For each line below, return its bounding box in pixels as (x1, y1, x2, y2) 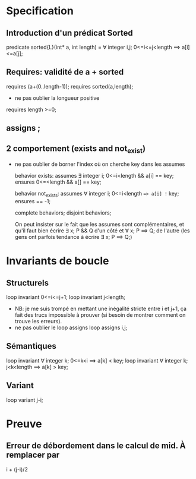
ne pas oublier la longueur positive (14, 94, 100, 102)
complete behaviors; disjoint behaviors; (14, 209, 112, 216)
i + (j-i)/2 (6, 465, 28, 473)
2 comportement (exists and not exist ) (6, 143, 146, 155)
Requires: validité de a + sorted (6, 67, 124, 77)
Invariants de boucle (6, 254, 109, 268)
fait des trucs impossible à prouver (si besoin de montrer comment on (14, 311, 186, 319)
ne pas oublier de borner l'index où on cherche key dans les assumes (14, 160, 185, 168)
